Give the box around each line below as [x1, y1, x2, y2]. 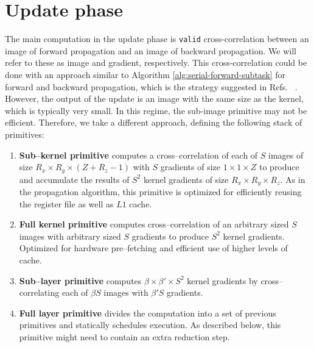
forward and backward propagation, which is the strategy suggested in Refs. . [5, 80, 298, 93]
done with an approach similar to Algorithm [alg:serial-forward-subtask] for [5, 68, 286, 80]
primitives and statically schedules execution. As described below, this [19, 318, 281, 331]
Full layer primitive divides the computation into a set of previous [19, 306, 276, 319]
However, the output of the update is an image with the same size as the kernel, [5, 92, 304, 105]
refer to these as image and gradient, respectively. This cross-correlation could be [5, 56, 307, 69]
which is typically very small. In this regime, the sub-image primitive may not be [5, 104, 307, 116]
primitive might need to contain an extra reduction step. [19, 330, 230, 343]
